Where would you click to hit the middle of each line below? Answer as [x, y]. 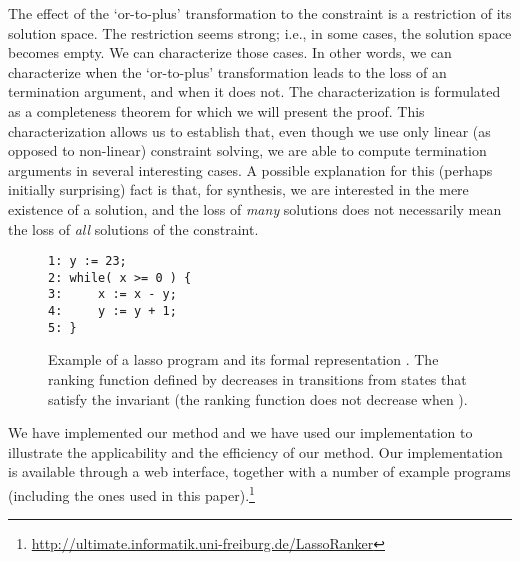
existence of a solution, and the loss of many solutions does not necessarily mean [255, 208]
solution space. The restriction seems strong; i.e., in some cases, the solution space [260, 32]
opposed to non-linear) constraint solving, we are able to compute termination [247, 150]
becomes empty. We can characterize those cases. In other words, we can [230, 52]
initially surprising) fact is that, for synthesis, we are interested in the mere [238, 189]
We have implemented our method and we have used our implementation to [240, 432]
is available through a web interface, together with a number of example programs [259, 471]
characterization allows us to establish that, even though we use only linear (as [249, 130]
